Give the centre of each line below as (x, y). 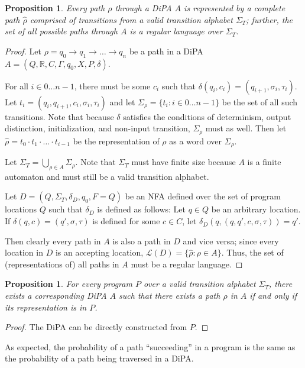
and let (122, 101)
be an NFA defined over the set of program (203, 196)
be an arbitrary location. (256, 209)
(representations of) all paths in (62, 264)
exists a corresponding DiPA (56, 296)
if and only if (273, 296)
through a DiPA (143, 8)
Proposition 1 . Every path (55, 8)
